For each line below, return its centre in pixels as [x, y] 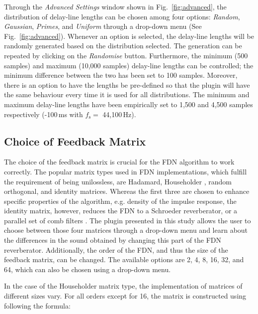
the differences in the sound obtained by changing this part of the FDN [113, 240]
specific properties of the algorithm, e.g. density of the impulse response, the [120, 201]
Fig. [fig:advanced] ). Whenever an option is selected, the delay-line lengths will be [129, 36]
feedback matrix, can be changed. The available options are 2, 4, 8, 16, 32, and [124, 259]
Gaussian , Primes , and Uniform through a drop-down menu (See [103, 26]
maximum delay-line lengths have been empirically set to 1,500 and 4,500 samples [129, 104]
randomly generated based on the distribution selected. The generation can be [123, 46]
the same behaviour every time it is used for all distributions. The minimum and [127, 94]
